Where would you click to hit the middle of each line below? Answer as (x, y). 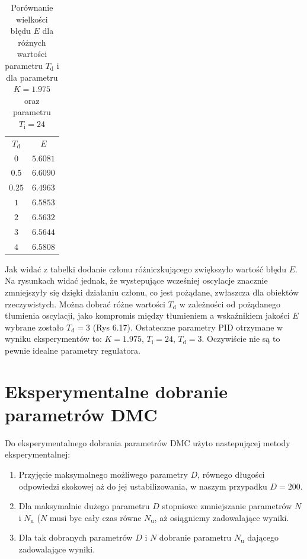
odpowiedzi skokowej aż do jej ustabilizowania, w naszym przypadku (143, 486)
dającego (263, 537)
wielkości (32, 19)
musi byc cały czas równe (95, 517)
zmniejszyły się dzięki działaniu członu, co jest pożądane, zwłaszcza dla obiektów (152, 292)
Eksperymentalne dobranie (116, 391)
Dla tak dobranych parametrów (76, 537)
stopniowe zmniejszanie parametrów (227, 506)
